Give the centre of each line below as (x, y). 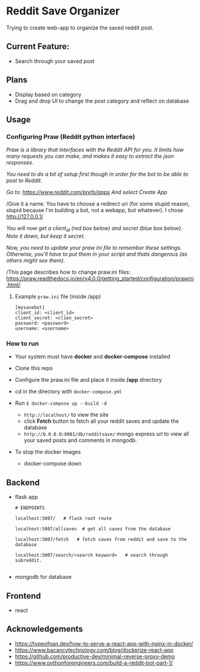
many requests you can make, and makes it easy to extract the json (90, 156)
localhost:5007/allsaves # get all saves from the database (93, 529)
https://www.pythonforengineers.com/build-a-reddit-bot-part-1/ (94, 662)
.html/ (13, 285)
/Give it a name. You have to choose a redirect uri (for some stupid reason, (98, 204)
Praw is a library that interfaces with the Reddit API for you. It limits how (95, 150)
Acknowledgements (45, 629)
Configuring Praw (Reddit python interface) (71, 136)
